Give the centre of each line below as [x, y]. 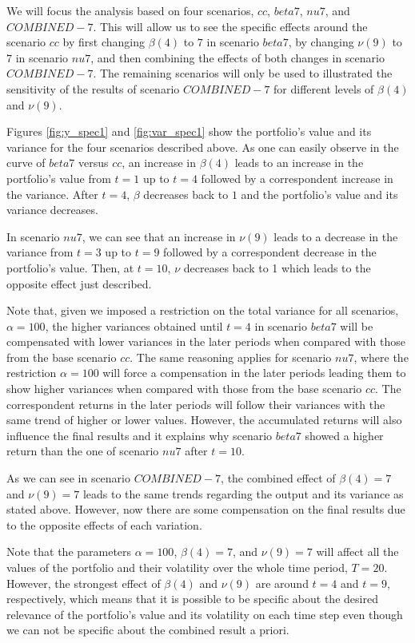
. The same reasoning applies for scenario [231, 357]
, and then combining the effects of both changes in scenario [237, 57]
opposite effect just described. [79, 283]
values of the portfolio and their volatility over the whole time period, [177, 567]
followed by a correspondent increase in [297, 178]
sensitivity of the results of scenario [93, 88]
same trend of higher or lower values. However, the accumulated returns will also [204, 420]
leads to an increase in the [299, 163]
